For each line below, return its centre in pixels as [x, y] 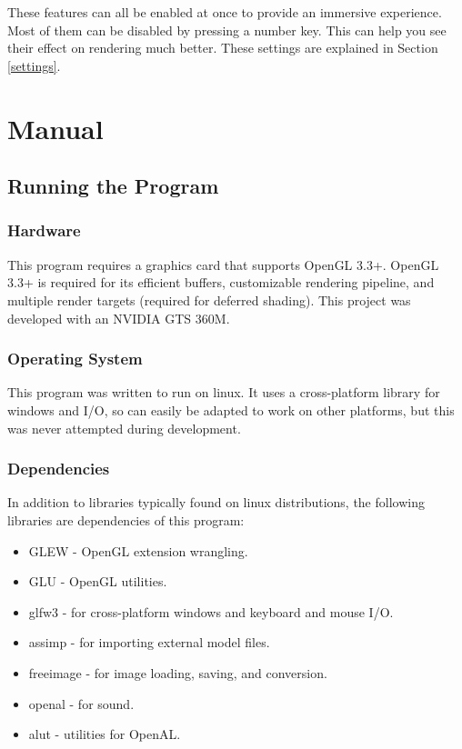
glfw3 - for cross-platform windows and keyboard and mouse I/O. [211, 611]
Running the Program [113, 186]
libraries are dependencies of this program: [126, 519]
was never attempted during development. [124, 428]
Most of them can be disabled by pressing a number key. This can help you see [227, 30]
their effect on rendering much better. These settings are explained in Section [223, 48]
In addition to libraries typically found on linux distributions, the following [216, 502]
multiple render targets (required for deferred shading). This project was [209, 300]
